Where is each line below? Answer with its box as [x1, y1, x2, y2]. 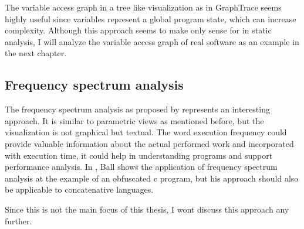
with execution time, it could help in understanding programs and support [5, 149, 273, 161]
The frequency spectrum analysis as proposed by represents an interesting [5, 103, 270, 115]
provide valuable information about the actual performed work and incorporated [5, 137, 294, 149]
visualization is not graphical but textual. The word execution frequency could [5, 126, 287, 138]
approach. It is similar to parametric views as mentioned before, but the [5, 114, 264, 127]
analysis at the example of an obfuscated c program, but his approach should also [5, 172, 299, 184]
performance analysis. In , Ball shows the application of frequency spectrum [5, 160, 278, 173]
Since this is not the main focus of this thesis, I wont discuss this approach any [5, 203, 289, 215]
